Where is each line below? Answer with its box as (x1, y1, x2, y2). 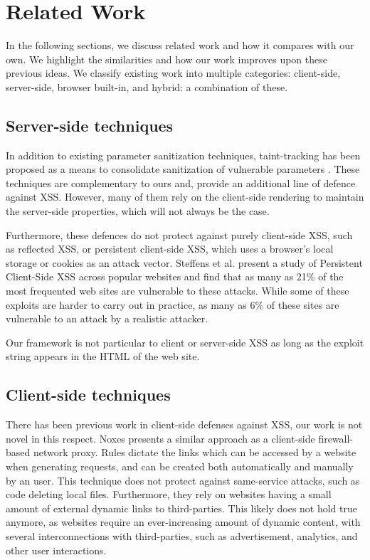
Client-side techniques (6, 384, 171, 406)
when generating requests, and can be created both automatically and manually (6, 459, 354, 473)
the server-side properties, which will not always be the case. (6, 204, 270, 218)
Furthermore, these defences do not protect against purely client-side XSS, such (6, 227, 353, 242)
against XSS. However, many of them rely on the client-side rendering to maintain (6, 189, 364, 204)
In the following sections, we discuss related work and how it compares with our (6, 38, 354, 53)
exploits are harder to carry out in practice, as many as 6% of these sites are (6, 297, 339, 312)
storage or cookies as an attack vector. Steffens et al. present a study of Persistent (6, 255, 363, 270)
